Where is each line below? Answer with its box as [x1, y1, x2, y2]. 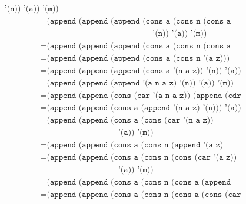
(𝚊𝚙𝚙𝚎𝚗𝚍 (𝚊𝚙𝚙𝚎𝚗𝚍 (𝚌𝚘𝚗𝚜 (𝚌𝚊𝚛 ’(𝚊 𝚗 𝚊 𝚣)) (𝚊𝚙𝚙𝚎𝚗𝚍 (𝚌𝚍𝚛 [46, 91, 241, 100]
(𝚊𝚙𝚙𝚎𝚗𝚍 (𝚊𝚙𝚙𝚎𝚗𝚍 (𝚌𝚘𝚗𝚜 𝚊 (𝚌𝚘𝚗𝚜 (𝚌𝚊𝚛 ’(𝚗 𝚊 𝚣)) [46, 116, 214, 125]
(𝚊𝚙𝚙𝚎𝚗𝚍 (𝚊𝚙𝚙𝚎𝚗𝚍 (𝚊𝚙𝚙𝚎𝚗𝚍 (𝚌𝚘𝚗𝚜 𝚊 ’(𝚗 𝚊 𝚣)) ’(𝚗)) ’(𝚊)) [46, 67, 241, 75]
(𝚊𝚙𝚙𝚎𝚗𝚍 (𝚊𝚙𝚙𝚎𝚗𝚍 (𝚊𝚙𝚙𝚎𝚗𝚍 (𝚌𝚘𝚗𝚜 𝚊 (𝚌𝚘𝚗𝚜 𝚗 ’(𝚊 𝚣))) [46, 54, 230, 63]
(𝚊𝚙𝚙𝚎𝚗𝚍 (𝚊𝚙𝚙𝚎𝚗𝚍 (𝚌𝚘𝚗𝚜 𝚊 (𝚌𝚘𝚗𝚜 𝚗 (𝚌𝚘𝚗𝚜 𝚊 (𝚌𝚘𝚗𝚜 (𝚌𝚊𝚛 [46, 190, 241, 199]
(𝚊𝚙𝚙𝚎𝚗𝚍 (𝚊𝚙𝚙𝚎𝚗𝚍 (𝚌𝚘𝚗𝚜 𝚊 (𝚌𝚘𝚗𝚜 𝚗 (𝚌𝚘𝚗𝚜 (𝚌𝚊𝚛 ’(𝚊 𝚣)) [46, 153, 237, 162]
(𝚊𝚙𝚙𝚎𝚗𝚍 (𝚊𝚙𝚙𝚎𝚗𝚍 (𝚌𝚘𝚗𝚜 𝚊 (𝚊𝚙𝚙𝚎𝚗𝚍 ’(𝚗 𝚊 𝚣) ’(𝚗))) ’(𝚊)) [46, 104, 241, 113]
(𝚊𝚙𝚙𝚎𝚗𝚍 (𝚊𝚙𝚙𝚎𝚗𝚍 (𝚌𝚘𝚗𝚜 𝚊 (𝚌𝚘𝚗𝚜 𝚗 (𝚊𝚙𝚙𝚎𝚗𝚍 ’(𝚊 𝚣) [46, 141, 224, 150]
